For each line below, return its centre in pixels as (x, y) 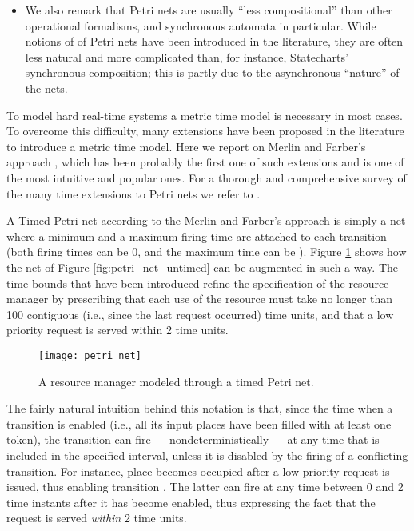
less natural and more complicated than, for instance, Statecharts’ (187, 56)
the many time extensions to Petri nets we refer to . (133, 193)
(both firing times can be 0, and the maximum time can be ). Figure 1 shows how (207, 252)
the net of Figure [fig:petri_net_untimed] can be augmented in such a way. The (202, 267)
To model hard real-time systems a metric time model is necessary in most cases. (205, 115)
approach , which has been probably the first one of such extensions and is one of (205, 162)
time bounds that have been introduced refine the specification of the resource (198, 283)
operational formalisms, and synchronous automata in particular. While (201, 25)
